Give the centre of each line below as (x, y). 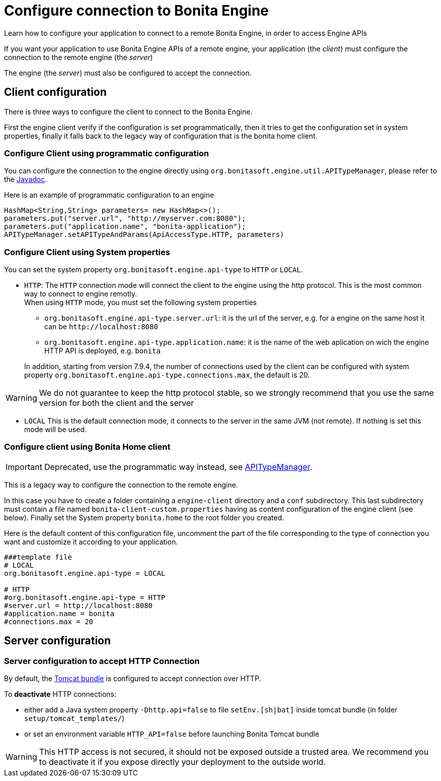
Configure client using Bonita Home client (87, 447)
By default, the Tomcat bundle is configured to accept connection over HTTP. (133, 679)
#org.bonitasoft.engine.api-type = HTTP (85, 597)
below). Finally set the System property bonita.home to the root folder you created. (144, 517)
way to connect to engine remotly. (81, 294)
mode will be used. (56, 430)
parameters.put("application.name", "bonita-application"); (125, 227)
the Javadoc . (26, 179)
